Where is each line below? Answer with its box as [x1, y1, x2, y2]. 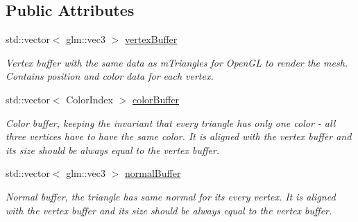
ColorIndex [66, 92, 113, 106]
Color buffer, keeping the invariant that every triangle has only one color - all [6, 115, 336, 130]
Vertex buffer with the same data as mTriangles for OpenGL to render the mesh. [6, 55, 348, 69]
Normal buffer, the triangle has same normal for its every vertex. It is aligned [6, 189, 336, 203]
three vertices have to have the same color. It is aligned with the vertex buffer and [6, 129, 352, 144]
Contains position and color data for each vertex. [6, 69, 214, 83]
